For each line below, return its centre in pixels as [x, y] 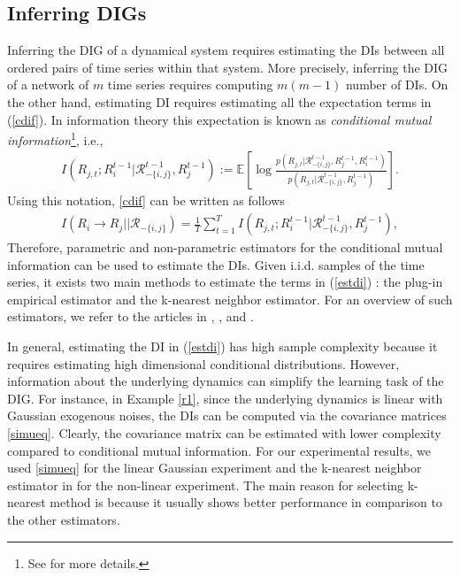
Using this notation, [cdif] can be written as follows [146, 200]
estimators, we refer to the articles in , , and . [130, 316]
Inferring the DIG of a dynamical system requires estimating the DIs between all [226, 50]
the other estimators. [64, 519]
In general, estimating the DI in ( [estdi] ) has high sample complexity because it [222, 346]
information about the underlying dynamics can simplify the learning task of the [226, 381]
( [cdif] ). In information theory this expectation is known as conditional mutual [219, 119]
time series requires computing [190, 85]
